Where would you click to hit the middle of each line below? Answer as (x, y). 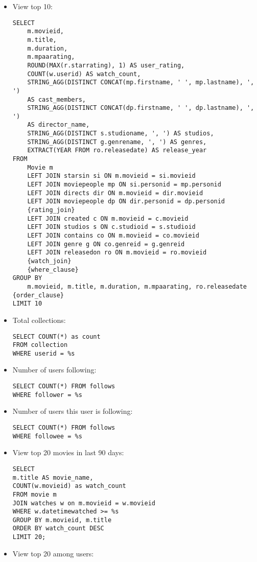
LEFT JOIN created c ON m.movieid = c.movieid (108, 218)
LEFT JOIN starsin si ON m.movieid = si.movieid (111, 176)
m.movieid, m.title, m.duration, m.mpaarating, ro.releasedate (137, 286)
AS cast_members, (56, 99)
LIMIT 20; (29, 537)
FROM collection (40, 345)
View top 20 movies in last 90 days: (68, 452)
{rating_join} (51, 210)
